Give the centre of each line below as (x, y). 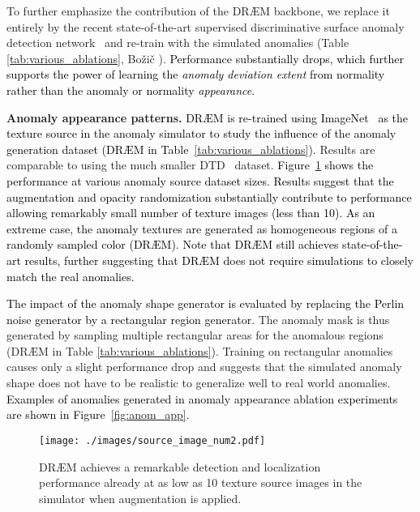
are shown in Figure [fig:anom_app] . (98, 414)
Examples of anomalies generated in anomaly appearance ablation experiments (202, 398)
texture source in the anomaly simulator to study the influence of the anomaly (201, 133)
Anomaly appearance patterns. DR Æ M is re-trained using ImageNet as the (208, 117)
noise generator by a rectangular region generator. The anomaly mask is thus (198, 319)
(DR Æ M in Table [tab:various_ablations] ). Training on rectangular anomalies (200, 350)
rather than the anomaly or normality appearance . (131, 90)
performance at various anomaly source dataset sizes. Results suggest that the (200, 180)
